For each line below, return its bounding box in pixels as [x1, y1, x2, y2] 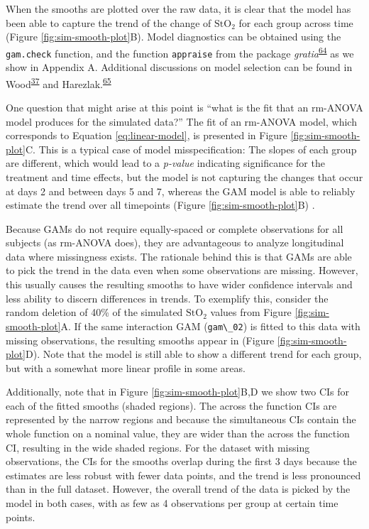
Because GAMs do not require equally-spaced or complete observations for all [6, 221, 343, 236]
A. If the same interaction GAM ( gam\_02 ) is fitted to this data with [60, 318, 360, 333]
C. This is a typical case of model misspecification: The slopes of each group [26, 141, 357, 156]
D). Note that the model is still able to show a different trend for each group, [26, 347, 362, 361]
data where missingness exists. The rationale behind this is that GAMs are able [6, 249, 352, 263]
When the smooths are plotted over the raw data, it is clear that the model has [6, 1, 351, 16]
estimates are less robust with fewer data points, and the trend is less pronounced [6, 467, 361, 482]
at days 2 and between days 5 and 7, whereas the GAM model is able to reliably [6, 183, 356, 198]
